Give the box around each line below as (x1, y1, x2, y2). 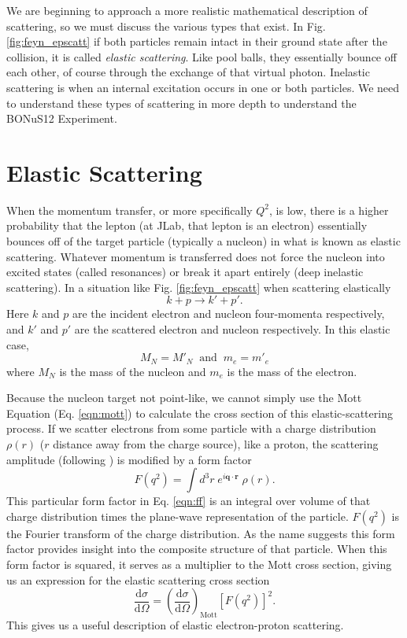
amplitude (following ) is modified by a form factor (6, 451, 252, 467)
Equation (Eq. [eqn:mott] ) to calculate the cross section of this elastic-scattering (6, 404, 393, 421)
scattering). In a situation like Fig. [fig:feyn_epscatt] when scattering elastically (6, 278, 391, 295)
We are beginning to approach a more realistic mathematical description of (6, 2, 368, 18)
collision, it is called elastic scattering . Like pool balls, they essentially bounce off (6, 48, 397, 65)
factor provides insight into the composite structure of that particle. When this (6, 540, 387, 557)
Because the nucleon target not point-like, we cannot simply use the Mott (6, 389, 362, 406)
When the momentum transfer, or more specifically (6, 201, 253, 218)
